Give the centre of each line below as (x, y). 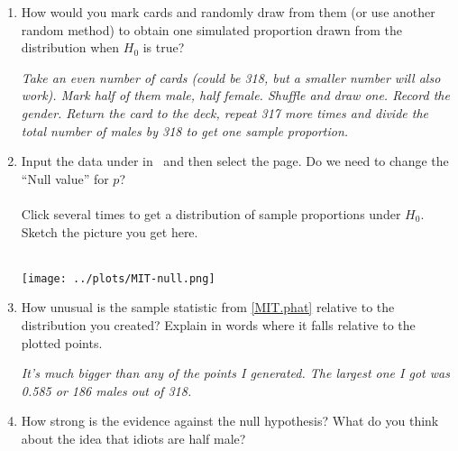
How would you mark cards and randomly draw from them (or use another (228, 12)
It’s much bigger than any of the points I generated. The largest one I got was (235, 373)
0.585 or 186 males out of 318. (106, 390)
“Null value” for (65, 178)
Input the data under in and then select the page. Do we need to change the (235, 161)
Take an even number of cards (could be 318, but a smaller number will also (231, 77)
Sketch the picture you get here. (110, 231)
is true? (164, 47)
